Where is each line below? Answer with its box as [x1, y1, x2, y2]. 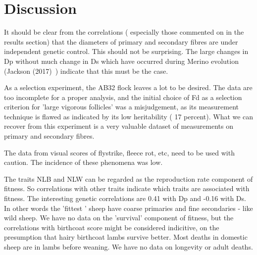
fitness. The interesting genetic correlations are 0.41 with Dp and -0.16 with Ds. [4, 193, 246, 204]
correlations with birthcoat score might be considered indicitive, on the [4, 222, 219, 232]
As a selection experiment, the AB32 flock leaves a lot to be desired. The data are [4, 82, 253, 93]
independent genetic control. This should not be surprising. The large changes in [4, 46, 249, 56]
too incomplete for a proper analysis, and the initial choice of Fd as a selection [4, 92, 242, 102]
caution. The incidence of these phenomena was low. [4, 157, 163, 167]
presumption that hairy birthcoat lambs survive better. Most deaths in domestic [4, 232, 248, 242]
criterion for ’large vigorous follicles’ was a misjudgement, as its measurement [4, 102, 239, 112]
